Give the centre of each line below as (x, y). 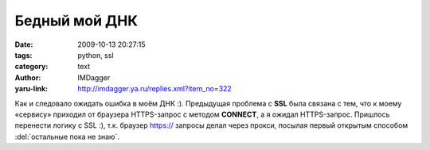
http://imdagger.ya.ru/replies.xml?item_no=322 (155, 89)
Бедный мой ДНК (76, 21)
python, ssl (96, 55)
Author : (28, 77)
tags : (23, 55)
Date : (24, 44)
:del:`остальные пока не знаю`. (67, 137)
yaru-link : (31, 89)
